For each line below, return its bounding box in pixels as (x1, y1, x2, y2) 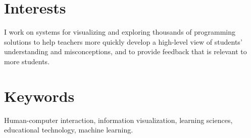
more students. (4, 56, 50, 66)
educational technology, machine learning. (4, 124, 133, 135)
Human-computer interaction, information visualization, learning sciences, (4, 114, 233, 125)
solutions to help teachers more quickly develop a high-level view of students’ (4, 36, 242, 47)
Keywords (4, 85, 75, 106)
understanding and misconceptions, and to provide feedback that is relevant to (4, 46, 247, 57)
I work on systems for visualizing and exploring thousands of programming (4, 27, 236, 37)
